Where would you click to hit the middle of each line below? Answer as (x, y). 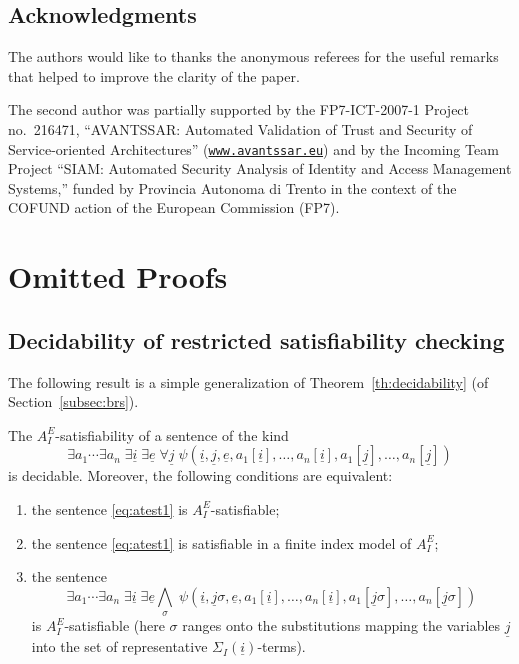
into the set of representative (119, 646)
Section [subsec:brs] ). (73, 401)
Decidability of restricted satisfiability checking (256, 339)
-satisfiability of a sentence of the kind (172, 434)
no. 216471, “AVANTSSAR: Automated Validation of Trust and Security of (240, 128)
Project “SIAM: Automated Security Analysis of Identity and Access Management (260, 168)
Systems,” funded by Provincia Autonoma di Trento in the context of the (232, 187)
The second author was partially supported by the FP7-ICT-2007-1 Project (239, 109)
